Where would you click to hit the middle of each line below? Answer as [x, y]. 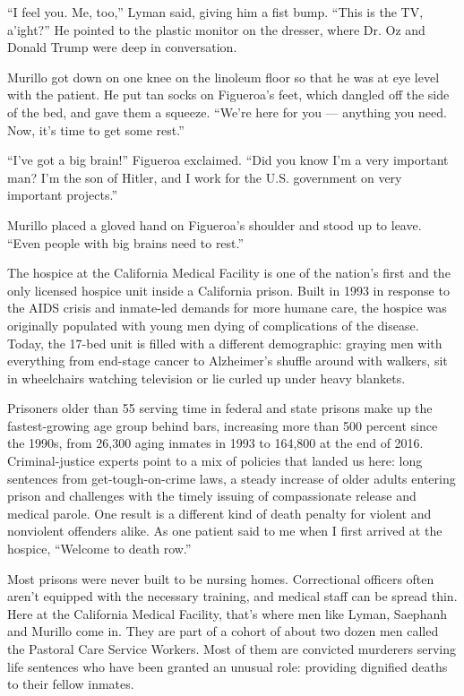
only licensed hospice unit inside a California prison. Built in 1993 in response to [228, 290]
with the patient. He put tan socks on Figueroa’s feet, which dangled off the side [228, 95]
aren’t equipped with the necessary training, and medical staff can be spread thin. [232, 596]
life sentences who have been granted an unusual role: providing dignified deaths [228, 666]
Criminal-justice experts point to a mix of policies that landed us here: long [215, 461]
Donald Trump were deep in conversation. [122, 47]
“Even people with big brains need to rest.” [126, 242]
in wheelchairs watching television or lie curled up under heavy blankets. [206, 378]
